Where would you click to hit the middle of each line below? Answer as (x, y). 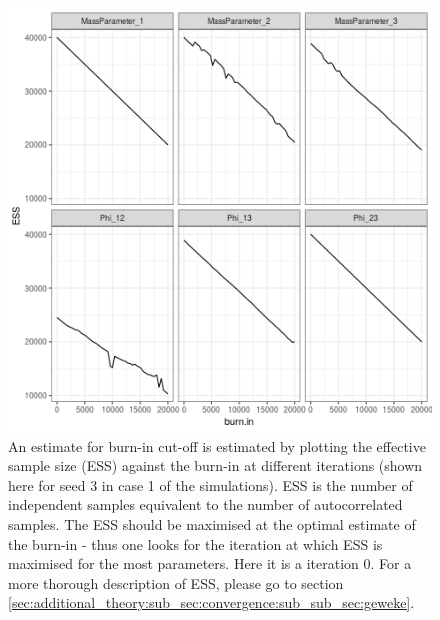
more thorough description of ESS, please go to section (176, 582)
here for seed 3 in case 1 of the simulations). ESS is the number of (210, 484)
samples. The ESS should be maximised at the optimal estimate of (212, 523)
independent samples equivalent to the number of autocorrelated (205, 504)
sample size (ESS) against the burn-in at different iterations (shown (215, 465)
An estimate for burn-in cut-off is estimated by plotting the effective (217, 445)
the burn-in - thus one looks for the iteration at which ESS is (195, 543)
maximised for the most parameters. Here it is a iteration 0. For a (210, 563)
